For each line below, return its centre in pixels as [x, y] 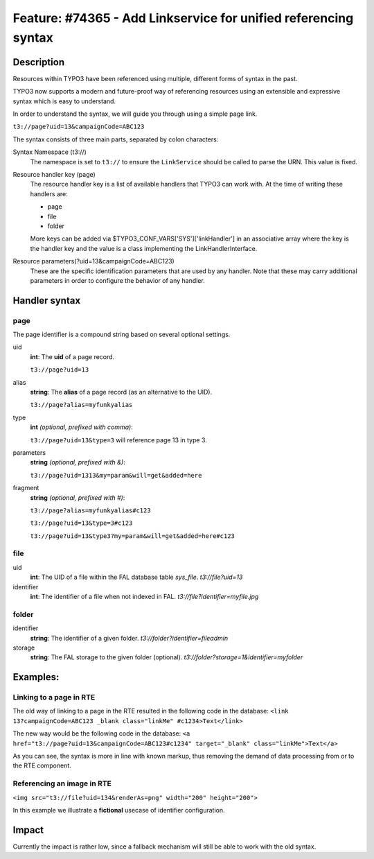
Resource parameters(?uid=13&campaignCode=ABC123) [93, 261]
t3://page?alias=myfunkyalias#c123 [91, 510]
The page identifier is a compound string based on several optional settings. [122, 335]
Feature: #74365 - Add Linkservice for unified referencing [183, 18]
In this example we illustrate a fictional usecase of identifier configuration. [119, 810]
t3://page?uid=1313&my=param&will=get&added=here [116, 475]
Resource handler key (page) [54, 174]
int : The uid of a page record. [72, 356]
